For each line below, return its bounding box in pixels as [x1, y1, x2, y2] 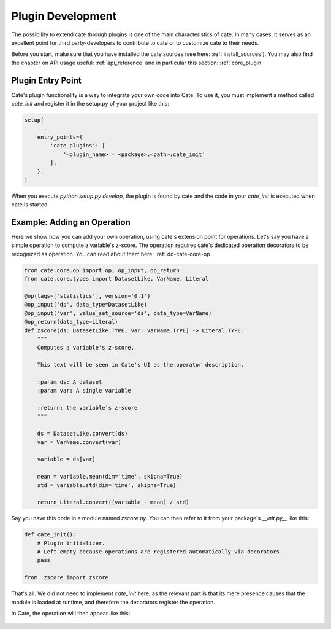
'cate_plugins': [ [50, 142, 105, 149]
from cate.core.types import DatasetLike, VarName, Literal [24, 275, 209, 283]
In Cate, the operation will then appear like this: [11, 610, 131, 617]
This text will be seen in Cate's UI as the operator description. [37, 361, 245, 369]
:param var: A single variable [37, 387, 131, 394]
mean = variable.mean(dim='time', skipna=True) [37, 473, 183, 480]
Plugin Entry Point [11, 75, 82, 85]
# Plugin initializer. [37, 539, 105, 547]
